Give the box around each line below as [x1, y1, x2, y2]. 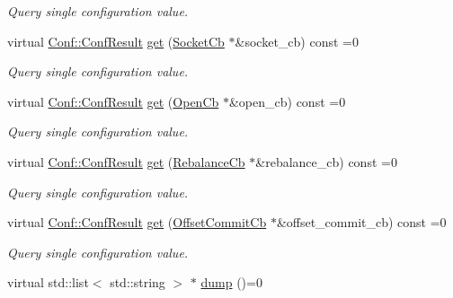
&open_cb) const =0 [228, 92, 346, 110]
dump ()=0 [200, 273, 262, 292]
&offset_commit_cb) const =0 [276, 213, 447, 232]
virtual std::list [7, 273, 89, 292]
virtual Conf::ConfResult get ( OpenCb [7, 92, 219, 110]
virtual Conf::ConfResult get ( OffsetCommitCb [7, 213, 267, 232]
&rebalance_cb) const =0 [255, 152, 397, 171]
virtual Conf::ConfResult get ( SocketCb [7, 31, 225, 50]
